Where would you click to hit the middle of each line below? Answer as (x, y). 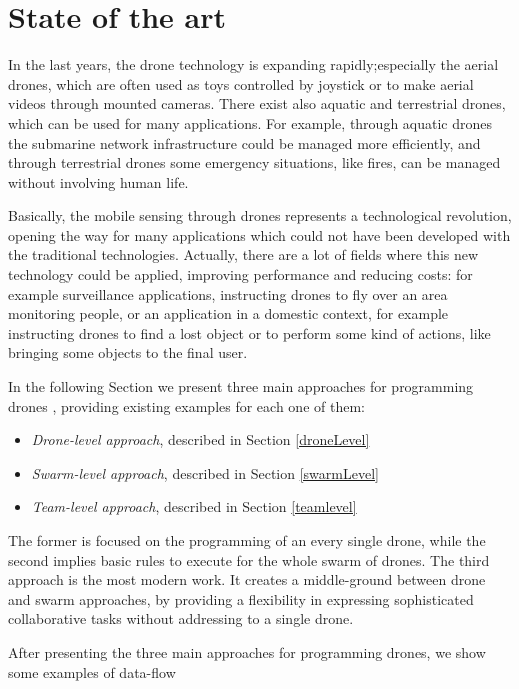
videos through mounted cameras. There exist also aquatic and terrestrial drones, (257, 103)
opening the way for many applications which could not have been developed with (259, 234)
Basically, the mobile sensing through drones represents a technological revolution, (260, 215)
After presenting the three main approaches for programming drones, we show (247, 651)
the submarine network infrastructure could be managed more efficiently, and (244, 142)
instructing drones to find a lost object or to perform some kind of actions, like (249, 332)
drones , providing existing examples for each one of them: (186, 405)
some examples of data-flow (92, 671)
